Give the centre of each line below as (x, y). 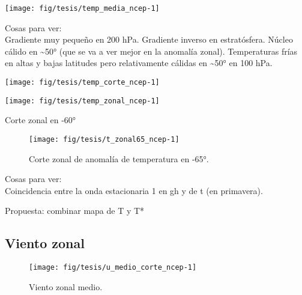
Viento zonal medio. (66, 286)
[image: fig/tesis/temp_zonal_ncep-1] (82, 101)
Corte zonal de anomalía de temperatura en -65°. (119, 158)
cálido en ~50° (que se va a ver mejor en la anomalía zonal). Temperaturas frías (151, 51)
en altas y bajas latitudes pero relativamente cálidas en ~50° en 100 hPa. (139, 63)
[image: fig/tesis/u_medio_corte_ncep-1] (113, 268)
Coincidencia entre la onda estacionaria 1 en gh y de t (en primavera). (134, 190)
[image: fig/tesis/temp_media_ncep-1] (82, 8)
